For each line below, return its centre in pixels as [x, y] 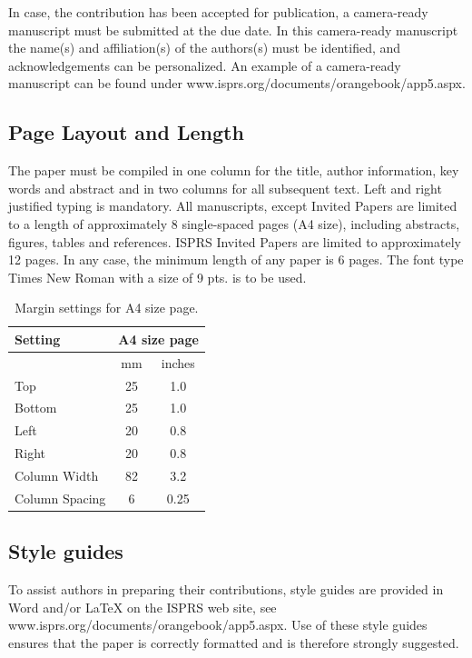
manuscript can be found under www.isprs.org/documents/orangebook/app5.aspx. [237, 83]
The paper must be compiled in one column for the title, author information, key [234, 170]
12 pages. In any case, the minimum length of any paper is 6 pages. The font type [236, 259]
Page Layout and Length [126, 132]
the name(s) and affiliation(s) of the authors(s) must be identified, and [205, 48]
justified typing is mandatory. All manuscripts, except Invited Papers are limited [233, 206]
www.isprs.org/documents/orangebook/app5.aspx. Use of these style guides [218, 625]
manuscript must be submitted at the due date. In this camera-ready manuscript [233, 30]
